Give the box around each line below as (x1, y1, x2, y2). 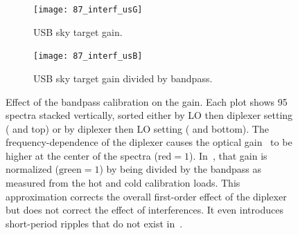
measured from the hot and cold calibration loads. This (6, 176, 240, 190)
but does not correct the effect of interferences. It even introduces (6, 203, 283, 217)
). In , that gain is (189, 148, 268, 162)
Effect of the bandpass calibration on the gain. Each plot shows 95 (6, 94, 288, 109)
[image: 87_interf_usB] (33, 51, 143, 62)
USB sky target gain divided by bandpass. (33, 70, 213, 85)
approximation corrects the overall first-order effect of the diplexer (6, 189, 287, 203)
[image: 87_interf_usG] (33, 5, 143, 15)
